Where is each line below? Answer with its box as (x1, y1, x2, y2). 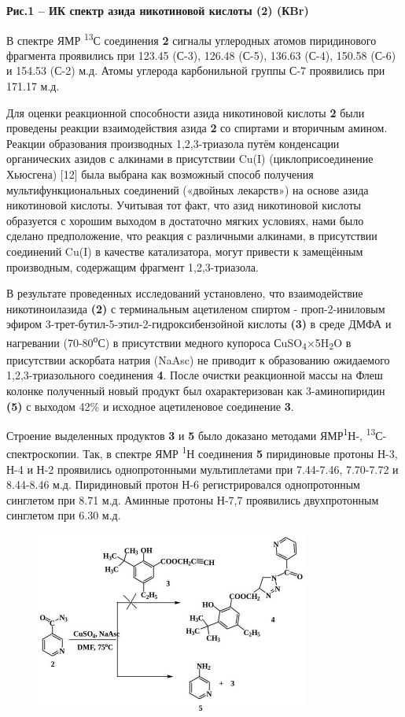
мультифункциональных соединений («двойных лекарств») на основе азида (6, 181, 369, 198)
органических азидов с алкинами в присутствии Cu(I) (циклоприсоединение (6, 150, 374, 167)
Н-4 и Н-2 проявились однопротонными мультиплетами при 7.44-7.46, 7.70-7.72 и (6, 460, 399, 477)
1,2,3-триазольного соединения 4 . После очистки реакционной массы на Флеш (6, 367, 383, 383)
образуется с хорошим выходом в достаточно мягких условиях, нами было (6, 212, 364, 228)
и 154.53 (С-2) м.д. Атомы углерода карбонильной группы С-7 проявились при (6, 62, 385, 79)
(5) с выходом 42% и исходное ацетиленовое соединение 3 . (6, 397, 294, 414)
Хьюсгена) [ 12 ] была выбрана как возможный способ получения (6, 166, 314, 182)
